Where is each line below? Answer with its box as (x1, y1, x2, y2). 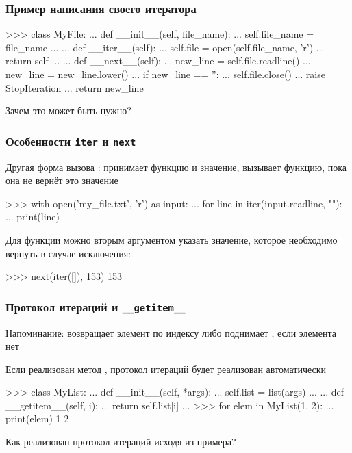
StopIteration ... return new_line (5, 80, 144, 94)
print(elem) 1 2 (5, 411, 69, 426)
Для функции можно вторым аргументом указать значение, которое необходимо (5, 232, 338, 246)
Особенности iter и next (5, 132, 136, 149)
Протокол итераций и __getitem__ (5, 298, 186, 315)
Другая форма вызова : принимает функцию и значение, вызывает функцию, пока (5, 159, 347, 174)
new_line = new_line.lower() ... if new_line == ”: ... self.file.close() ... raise (5, 67, 325, 81)
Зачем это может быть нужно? (5, 103, 131, 118)
